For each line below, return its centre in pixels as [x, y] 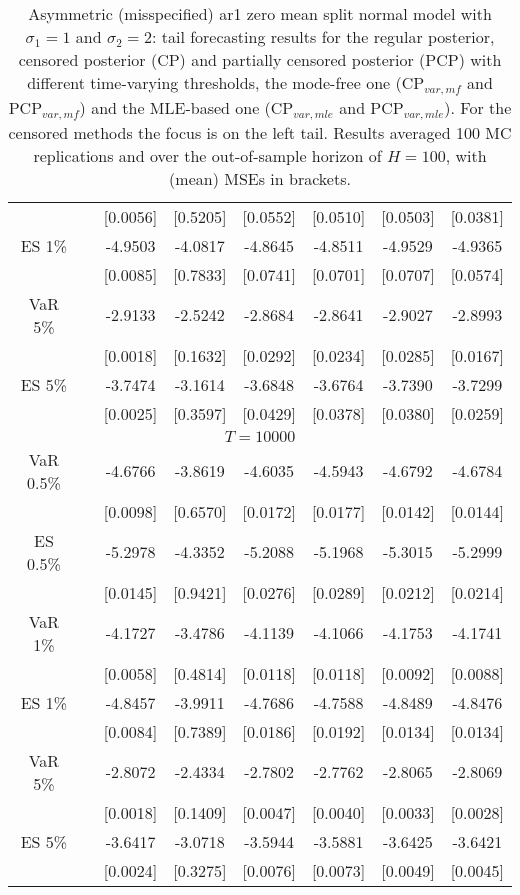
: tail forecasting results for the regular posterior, [323, 36]
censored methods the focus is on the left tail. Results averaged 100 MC [260, 132]
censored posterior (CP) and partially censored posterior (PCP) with [260, 59]
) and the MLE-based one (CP [186, 107]
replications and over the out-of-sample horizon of [207, 155]
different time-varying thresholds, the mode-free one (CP [226, 82]
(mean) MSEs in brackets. [260, 178]
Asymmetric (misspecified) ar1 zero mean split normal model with [260, 13]
